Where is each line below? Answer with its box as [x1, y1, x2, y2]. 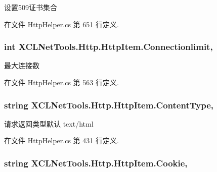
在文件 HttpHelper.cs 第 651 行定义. [4, 19, 119, 29]
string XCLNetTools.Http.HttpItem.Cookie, [4, 156, 188, 169]
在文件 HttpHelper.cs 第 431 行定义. [4, 135, 119, 146]
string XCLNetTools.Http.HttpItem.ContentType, [4, 98, 214, 111]
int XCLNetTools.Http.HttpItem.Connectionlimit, [4, 40, 213, 53]
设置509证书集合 [4, 2, 57, 12]
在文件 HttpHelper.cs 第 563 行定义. [4, 77, 119, 87]
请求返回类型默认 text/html [4, 118, 94, 129]
